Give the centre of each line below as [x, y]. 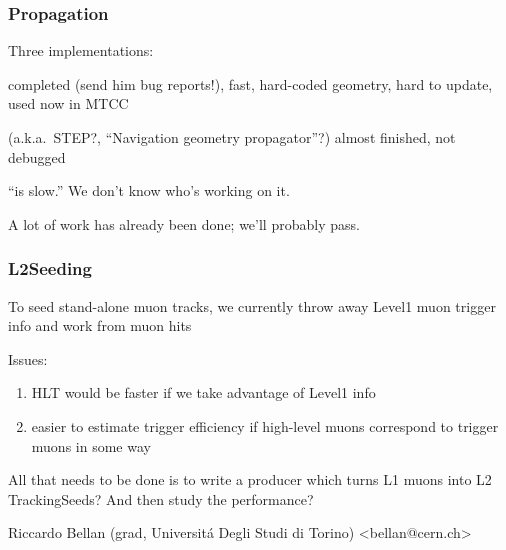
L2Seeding [50, 268]
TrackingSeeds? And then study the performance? [161, 498]
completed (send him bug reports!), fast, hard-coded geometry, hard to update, [250, 83]
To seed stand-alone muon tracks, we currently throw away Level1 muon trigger [252, 305]
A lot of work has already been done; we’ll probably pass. [184, 223]
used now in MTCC [68, 103]
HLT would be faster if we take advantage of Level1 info [203, 392]
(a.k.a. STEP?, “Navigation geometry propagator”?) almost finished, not [232, 137]
